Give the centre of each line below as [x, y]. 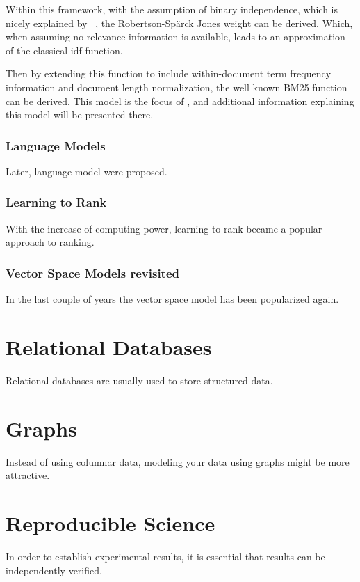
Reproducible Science [111, 523]
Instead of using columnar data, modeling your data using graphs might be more [178, 461]
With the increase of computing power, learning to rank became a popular [164, 228]
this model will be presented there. [80, 115]
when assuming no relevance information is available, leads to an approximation [175, 37]
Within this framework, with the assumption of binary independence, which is [172, 9]
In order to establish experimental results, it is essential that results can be [165, 556]
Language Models [56, 145]
